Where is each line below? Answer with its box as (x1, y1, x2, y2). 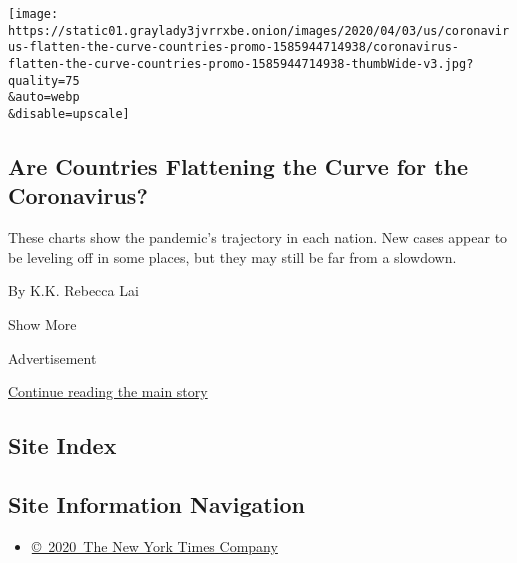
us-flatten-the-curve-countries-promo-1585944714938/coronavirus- (8, 40, 460, 55)
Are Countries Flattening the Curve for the (8, 150, 469, 181)
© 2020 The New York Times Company (31, 535, 278, 556)
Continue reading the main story (8, 381, 208, 402)
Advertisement (8, 347, 97, 368)
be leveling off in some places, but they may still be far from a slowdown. (8, 246, 457, 267)
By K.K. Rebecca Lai (8, 280, 139, 301)
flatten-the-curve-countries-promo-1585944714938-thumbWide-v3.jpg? (8, 56, 474, 71)
